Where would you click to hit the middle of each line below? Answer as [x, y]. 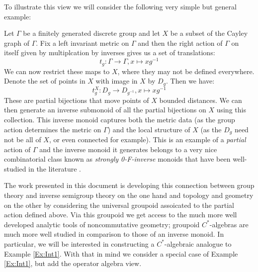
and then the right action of [180, 43]
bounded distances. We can [201, 100]
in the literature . [55, 168]
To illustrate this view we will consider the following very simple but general [120, 6]
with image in [117, 81]
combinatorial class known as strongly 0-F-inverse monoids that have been [117, 159]
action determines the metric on [53, 129]
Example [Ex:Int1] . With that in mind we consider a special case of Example [121, 253]
